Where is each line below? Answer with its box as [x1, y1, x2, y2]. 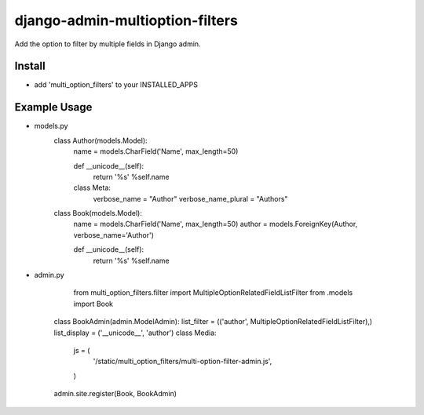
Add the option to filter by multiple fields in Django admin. [14, 39, 201, 49]
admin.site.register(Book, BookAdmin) [53, 389, 177, 399]
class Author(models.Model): [53, 136, 148, 145]
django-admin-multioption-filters [14, 12, 239, 29]
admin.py [34, 271, 64, 280]
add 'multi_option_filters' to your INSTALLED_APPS [34, 80, 198, 89]
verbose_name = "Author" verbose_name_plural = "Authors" [93, 194, 288, 203]
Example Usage [14, 100, 93, 114]
